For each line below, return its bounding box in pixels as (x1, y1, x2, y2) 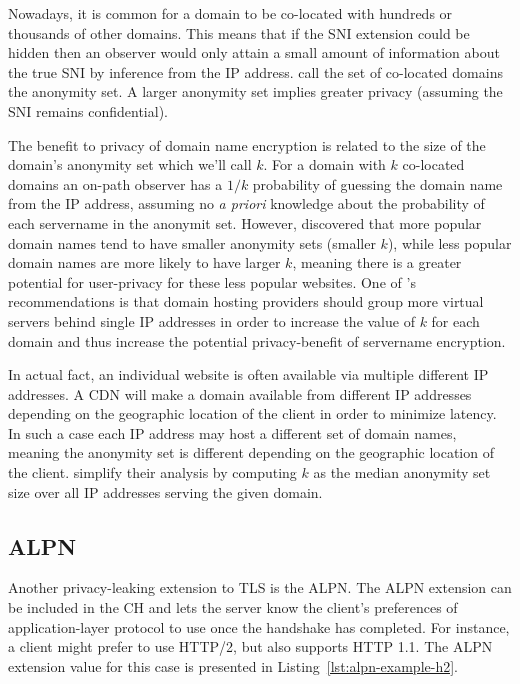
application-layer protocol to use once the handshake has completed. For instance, (8, 616, 510, 637)
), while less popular (387, 232, 512, 253)
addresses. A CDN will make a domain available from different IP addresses (8, 383, 472, 404)
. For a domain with (263, 154, 386, 175)
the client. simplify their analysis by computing (8, 462, 297, 483)
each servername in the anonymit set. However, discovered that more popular (8, 212, 482, 233)
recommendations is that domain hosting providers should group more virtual (8, 291, 484, 312)
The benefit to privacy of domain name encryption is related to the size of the (8, 134, 486, 155)
